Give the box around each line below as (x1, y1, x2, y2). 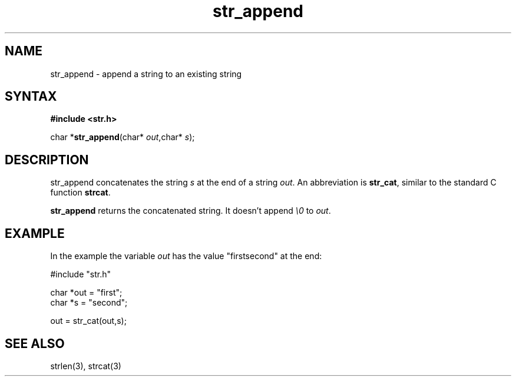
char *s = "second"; (50, 297, 128, 308)
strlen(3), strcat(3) (50, 360, 121, 371)
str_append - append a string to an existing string (50, 68, 242, 79)
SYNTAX (5, 89, 57, 104)
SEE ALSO (5, 336, 65, 351)
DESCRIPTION (5, 152, 89, 167)
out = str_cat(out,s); (50, 316, 127, 326)
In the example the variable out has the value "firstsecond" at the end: (50, 251, 322, 261)
